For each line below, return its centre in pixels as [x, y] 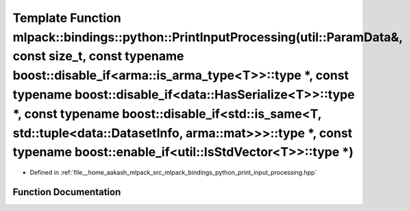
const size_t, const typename [98, 57]
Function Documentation [67, 192]
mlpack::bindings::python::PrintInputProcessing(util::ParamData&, [208, 37]
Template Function [67, 18]
